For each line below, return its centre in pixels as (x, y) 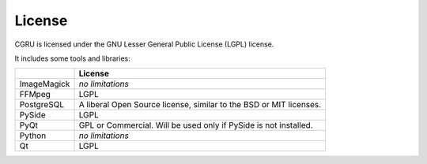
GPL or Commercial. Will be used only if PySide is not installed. (196, 125)
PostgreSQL (42, 105)
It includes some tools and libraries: (72, 58)
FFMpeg (35, 95)
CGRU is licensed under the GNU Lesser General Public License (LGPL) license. (144, 44)
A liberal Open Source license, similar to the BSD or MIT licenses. (200, 105)
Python (33, 136)
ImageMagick (45, 84)
